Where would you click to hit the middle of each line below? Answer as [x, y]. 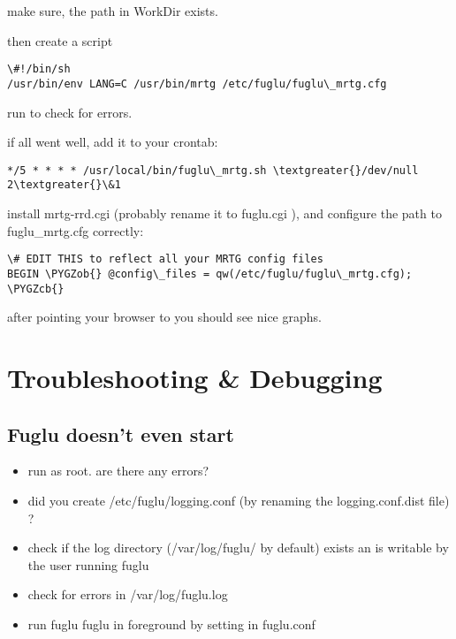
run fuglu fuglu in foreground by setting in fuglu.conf [171, 624]
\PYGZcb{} [36, 289]
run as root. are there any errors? [118, 471]
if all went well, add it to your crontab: [113, 142]
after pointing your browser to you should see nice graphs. [164, 317]
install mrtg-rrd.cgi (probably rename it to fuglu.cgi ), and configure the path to [224, 213]
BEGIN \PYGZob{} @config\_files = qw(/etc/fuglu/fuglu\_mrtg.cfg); [210, 274]
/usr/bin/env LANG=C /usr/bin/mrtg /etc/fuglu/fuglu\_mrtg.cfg [197, 84]
